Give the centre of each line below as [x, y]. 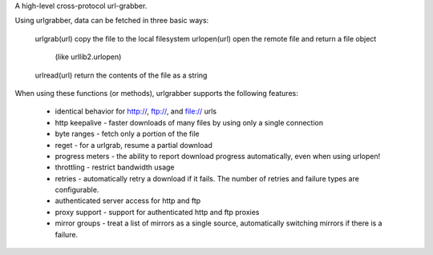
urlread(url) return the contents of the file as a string [121, 75]
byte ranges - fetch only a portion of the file [127, 134]
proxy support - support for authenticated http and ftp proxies [157, 212]
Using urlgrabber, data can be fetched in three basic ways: [112, 21]
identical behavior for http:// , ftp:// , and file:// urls [136, 111]
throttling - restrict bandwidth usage [115, 167]
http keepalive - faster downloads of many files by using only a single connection [189, 122]
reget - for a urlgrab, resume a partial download [134, 145]
